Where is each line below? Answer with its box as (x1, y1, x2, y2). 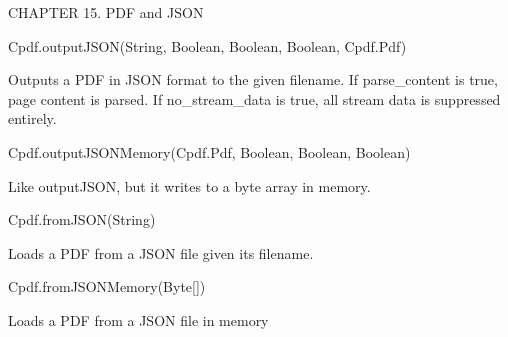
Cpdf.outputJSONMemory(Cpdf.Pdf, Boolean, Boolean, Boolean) (8, 141, 411, 162)
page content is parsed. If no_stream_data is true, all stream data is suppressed (8, 88, 501, 109)
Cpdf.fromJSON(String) (8, 209, 156, 230)
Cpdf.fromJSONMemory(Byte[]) (8, 276, 206, 297)
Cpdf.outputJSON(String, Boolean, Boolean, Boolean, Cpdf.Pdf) (8, 35, 407, 56)
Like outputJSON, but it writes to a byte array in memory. (8, 175, 371, 196)
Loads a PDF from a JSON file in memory (8, 309, 269, 330)
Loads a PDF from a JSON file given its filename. (8, 242, 314, 263)
